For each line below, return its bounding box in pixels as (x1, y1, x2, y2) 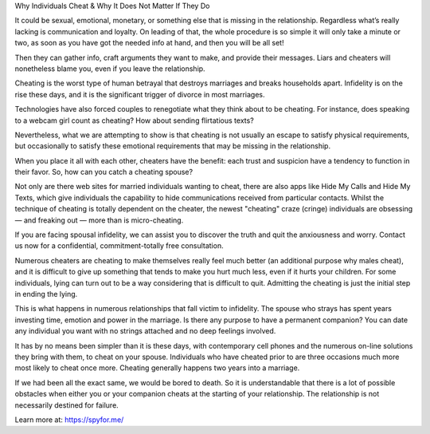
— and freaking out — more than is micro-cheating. (14, 215, 184, 225)
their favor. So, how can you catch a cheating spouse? (14, 168, 193, 177)
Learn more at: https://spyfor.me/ (14, 415, 124, 424)
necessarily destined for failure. (14, 400, 119, 410)
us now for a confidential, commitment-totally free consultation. (14, 241, 224, 251)
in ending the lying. (14, 289, 78, 298)
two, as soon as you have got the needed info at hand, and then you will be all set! (14, 38, 284, 48)
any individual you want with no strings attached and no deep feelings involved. (14, 326, 276, 336)
